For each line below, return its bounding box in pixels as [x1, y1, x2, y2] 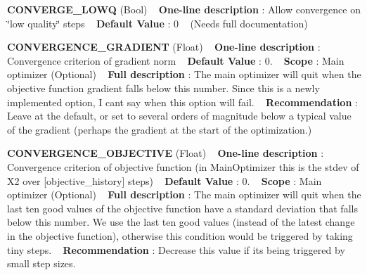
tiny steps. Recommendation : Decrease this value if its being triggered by [7, 242, 345, 257]
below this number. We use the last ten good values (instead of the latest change [7, 215, 355, 229]
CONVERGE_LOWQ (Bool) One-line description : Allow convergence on [7, 2, 361, 16]
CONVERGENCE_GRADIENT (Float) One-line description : [7, 39, 321, 54]
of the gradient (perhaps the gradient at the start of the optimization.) [7, 122, 312, 136]
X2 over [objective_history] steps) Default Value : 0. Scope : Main [7, 173, 322, 188]
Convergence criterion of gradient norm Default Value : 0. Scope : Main [7, 53, 345, 68]
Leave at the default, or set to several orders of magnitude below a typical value [7, 108, 352, 123]
